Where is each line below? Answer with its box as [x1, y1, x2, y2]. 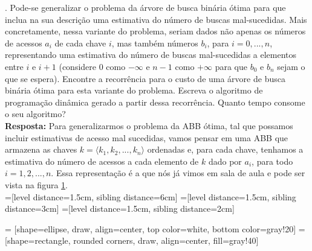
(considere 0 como [59, 60, 126, 72]
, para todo [252, 154, 293, 167]
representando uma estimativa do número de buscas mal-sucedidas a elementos [5, 48, 297, 61]
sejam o [277, 60, 305, 72]
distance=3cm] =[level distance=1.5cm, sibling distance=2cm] [5, 202, 235, 215]
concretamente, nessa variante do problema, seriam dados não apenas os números [5, 25, 306, 37]
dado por [208, 154, 242, 167]
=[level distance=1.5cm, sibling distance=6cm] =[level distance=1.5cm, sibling [5, 190, 296, 203]
